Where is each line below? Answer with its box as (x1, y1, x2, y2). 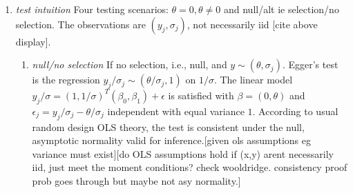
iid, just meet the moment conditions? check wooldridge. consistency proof (32, 160, 347, 174)
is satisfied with (168, 88, 234, 102)
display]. (15, 34, 51, 48)
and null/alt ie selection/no (223, 2, 339, 16)
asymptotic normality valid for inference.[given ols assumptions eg (32, 133, 311, 148)
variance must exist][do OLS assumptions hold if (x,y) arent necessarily (32, 146, 334, 161)
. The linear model (213, 72, 293, 87)
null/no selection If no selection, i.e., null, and (32, 57, 227, 72)
